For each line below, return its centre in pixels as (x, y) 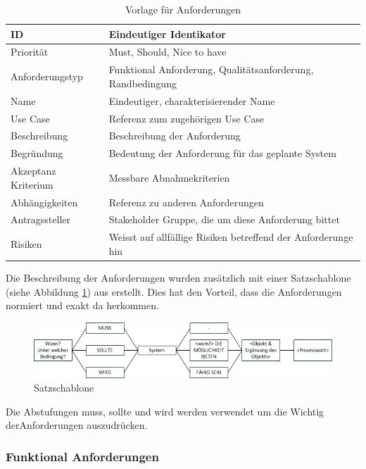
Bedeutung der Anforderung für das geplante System (222, 153)
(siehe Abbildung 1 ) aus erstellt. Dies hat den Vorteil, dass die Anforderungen (174, 291)
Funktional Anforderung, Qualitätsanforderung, (211, 69)
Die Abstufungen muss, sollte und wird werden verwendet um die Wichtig (165, 411)
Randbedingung (143, 83)
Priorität (30, 52)
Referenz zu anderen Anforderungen (186, 202)
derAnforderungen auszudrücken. (77, 425)
